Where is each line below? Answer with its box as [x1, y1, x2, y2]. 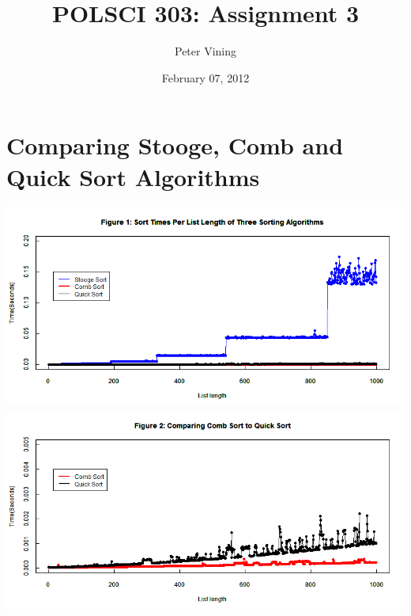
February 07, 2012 [161, 69, 250, 86]
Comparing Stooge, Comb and [6, 129, 344, 162]
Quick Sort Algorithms [6, 160, 260, 192]
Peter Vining [174, 43, 237, 59]
